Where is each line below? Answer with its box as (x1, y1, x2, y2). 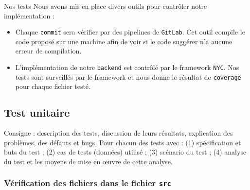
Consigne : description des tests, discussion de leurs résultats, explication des (4, 128, 233, 138)
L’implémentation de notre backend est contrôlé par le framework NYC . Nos (15, 62, 239, 72)
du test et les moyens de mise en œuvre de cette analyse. (4, 156, 173, 166)
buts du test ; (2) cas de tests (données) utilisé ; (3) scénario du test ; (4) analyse (4, 147, 247, 157)
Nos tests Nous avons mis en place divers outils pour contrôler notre (4, 1, 207, 11)
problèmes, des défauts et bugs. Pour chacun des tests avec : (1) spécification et (4, 137, 241, 147)
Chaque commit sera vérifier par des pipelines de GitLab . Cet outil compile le (15, 27, 245, 37)
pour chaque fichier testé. (15, 81, 90, 91)
